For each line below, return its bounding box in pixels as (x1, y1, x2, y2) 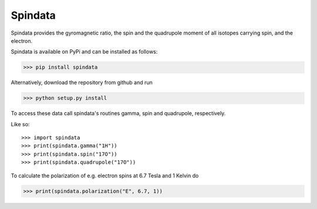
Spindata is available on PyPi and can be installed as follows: (11, 48, 158, 55)
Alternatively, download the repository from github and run (11, 79, 153, 86)
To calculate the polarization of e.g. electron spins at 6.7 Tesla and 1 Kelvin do (11, 172, 199, 179)
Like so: (11, 120, 30, 127)
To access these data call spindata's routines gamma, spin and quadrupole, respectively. (11, 110, 226, 117)
